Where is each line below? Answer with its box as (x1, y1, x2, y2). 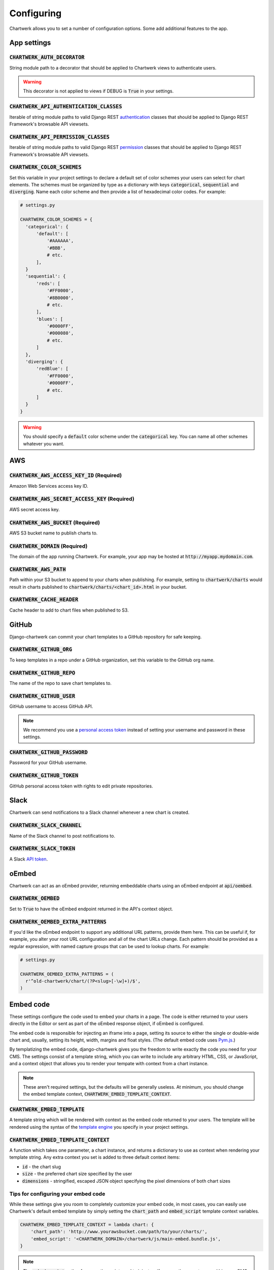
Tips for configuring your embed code (9, 1190, 106, 1197)
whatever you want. (23, 440, 64, 447)
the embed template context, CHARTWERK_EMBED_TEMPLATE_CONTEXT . (23, 1091, 172, 1097)
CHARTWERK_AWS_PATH (9, 566, 66, 573)
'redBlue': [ (36, 366, 68, 372)
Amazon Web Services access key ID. (9, 483, 89, 489)
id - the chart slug (22, 1163, 61, 1169)
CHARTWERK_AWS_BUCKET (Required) (9, 519, 100, 526)
